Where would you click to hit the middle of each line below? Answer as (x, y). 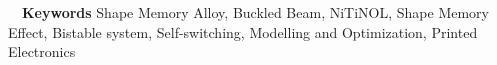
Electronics (42, 51)
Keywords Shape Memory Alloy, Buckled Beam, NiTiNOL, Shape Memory (256, 12)
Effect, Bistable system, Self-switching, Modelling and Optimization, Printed (243, 31)
